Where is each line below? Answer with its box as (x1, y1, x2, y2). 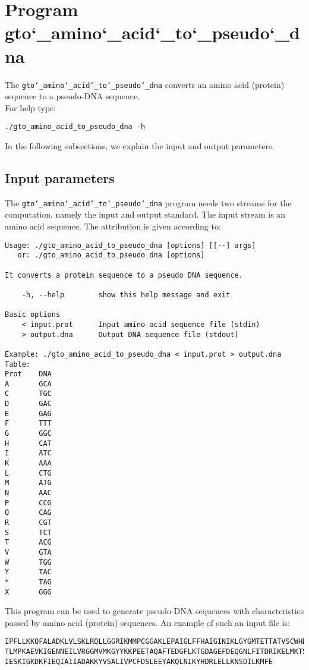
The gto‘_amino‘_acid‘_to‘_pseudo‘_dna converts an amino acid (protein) (5, 78, 285, 90)
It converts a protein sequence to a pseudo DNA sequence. (5, 270, 243, 279)
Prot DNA (5, 370, 52, 379)
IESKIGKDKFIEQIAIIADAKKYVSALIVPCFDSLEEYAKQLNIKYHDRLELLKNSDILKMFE (5, 657, 273, 666)
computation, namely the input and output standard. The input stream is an (5, 208, 286, 221)
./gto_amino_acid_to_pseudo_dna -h (5, 122, 146, 131)
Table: (5, 360, 30, 369)
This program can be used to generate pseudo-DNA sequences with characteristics (5, 605, 304, 617)
